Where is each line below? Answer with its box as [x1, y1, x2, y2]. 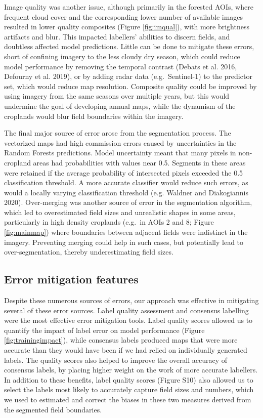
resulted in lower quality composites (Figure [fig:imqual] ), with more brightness [4, 21, 249, 32]
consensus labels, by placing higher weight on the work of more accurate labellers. [4, 364, 258, 375]
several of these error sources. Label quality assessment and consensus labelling [4, 305, 249, 315]
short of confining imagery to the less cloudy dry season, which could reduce [4, 51, 240, 61]
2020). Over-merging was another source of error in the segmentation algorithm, [4, 197, 252, 207]
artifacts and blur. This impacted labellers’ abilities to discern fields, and [4, 31, 230, 41]
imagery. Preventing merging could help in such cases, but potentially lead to [4, 236, 244, 247]
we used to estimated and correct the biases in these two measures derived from [4, 394, 251, 404]
